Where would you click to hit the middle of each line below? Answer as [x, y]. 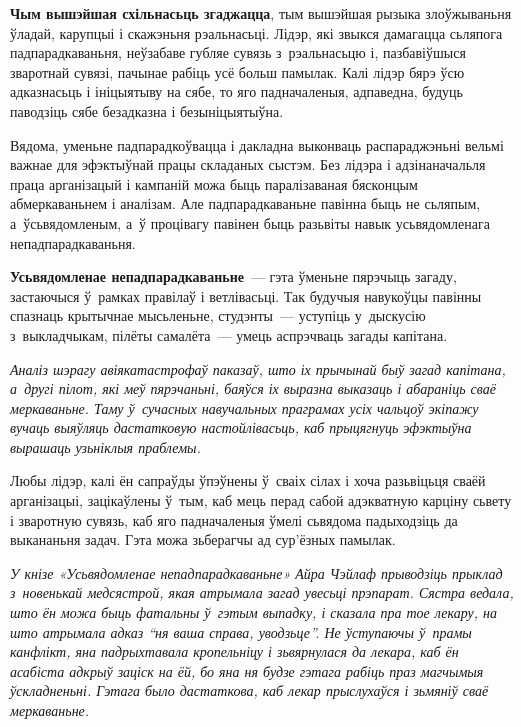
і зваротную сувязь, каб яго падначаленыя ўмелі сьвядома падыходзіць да [234, 519]
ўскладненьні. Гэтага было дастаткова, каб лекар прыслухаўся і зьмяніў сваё [249, 690]
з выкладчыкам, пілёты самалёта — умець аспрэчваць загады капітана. [229, 334]
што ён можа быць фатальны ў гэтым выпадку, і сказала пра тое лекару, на [253, 612]
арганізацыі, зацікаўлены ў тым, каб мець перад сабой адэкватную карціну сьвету [261, 500]
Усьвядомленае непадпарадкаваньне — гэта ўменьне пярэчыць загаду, [233, 276]
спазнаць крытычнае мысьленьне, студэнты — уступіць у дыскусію [218, 315]
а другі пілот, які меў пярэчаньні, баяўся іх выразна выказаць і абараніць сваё [253, 388]
